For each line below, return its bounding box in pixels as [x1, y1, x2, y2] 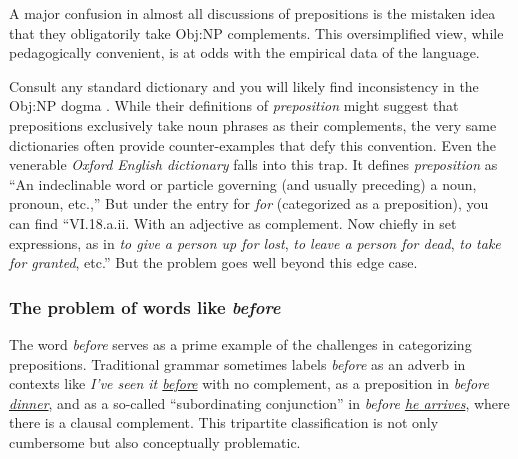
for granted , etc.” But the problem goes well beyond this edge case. [9, 252, 418, 273]
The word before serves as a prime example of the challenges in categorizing [9, 333, 472, 354]
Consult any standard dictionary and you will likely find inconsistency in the [9, 75, 479, 96]
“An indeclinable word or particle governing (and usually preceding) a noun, [9, 173, 477, 194]
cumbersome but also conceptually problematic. [9, 431, 301, 452]
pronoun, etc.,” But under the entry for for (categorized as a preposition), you [9, 193, 489, 214]
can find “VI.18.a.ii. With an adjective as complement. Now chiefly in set [9, 212, 457, 233]
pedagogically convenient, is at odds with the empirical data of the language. [9, 42, 480, 63]
